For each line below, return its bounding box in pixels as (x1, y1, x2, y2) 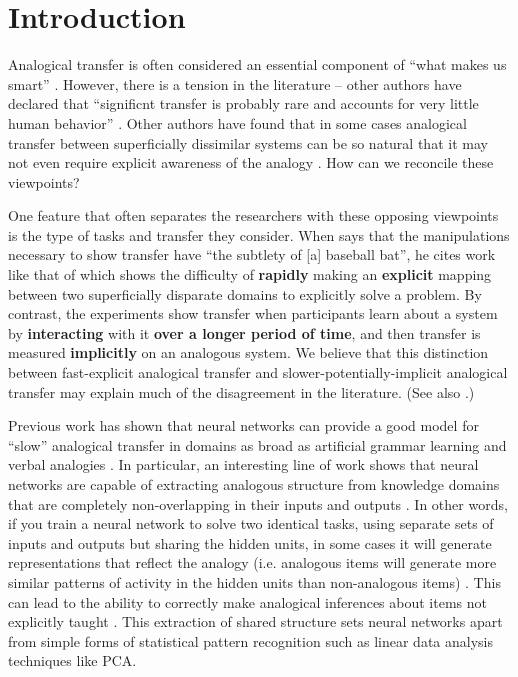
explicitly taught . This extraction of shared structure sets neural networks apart (8, 611, 503, 632)
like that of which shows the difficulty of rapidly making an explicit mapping (8, 264, 492, 285)
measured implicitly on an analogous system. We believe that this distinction (8, 342, 489, 363)
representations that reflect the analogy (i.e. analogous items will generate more (8, 552, 497, 573)
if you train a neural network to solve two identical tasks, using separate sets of (8, 513, 494, 534)
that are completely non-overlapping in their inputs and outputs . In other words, (8, 493, 508, 514)
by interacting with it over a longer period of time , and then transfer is (8, 322, 481, 343)
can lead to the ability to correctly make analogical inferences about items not (8, 591, 487, 612)
